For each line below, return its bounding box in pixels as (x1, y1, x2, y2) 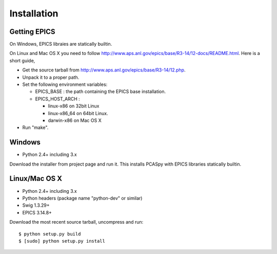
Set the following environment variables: (22, 81, 108, 87)
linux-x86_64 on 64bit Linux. (48, 110, 108, 116)
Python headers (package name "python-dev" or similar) (22, 195, 143, 201)
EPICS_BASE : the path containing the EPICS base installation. (35, 88, 166, 95)
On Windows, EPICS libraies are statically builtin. (9, 41, 112, 47)
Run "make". (22, 124, 49, 131)
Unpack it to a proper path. (22, 74, 80, 80)
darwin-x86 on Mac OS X (48, 117, 102, 123)
